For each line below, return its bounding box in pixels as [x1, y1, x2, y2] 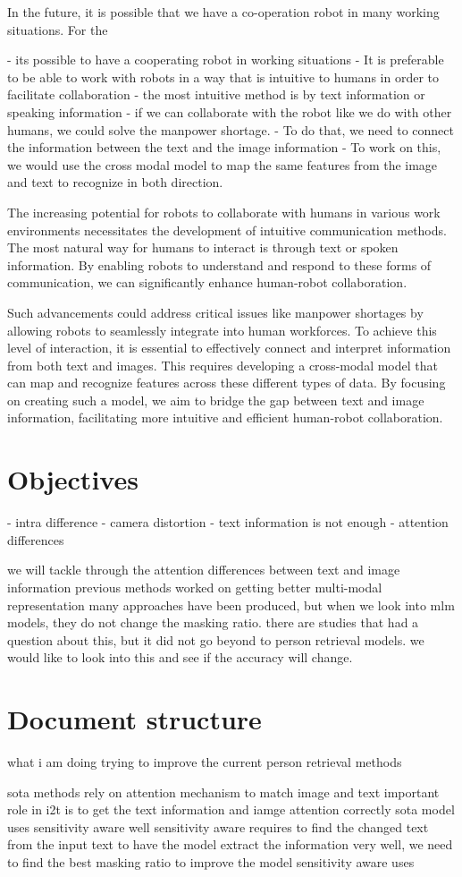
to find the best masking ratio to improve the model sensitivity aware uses [7, 853, 415, 872]
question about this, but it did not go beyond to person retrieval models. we [7, 630, 424, 649]
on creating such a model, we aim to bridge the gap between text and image [7, 390, 424, 409]
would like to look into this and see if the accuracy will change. [7, 648, 353, 667]
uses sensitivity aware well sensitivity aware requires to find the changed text [7, 817, 429, 836]
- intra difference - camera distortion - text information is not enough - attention [7, 513, 449, 532]
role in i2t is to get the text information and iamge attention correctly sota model [7, 800, 455, 819]
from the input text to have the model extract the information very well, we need [7, 835, 453, 854]
